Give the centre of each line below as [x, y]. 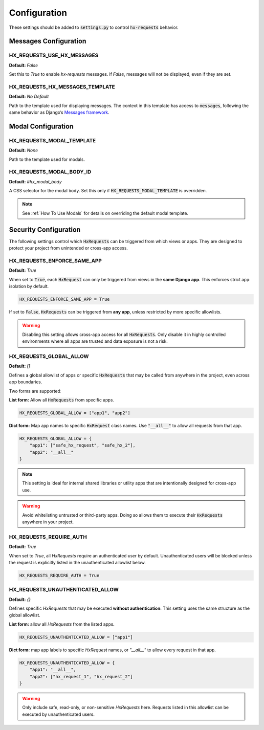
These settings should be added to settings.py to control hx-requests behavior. [94, 27]
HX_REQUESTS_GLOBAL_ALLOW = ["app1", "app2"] [75, 413]
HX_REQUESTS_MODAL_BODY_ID [50, 172]
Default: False [23, 65]
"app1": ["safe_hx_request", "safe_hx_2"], [82, 445]
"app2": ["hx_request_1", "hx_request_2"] [81, 676]
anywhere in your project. [48, 522]
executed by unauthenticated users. [58, 714]
